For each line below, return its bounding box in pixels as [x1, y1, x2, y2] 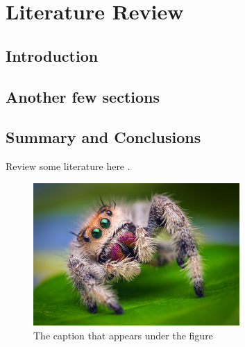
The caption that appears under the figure [33, 328, 213, 342]
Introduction [6, 44, 99, 66]
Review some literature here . [6, 159, 130, 173]
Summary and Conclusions [6, 126, 201, 148]
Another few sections [6, 85, 160, 107]
